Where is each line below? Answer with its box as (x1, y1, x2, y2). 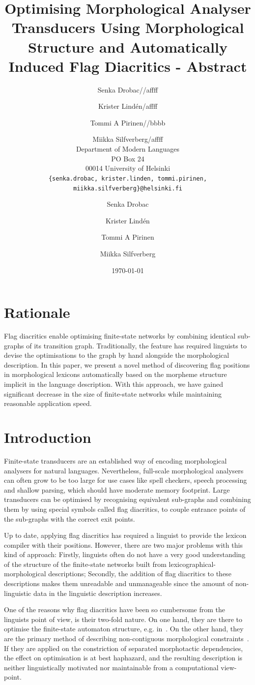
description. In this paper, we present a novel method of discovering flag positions (4, 359, 250, 370)
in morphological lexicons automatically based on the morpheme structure (4, 369, 227, 379)
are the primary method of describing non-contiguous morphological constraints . (4, 633, 249, 644)
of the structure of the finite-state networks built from (4, 559, 167, 569)
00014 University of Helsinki (85, 163, 170, 173)
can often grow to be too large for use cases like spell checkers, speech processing (4, 475, 247, 485)
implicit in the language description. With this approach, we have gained (4, 379, 223, 389)
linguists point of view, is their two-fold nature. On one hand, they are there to (4, 614, 242, 624)
